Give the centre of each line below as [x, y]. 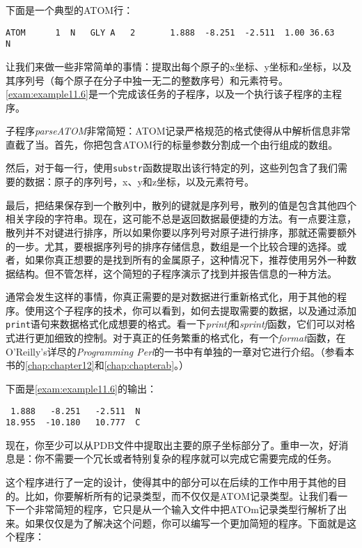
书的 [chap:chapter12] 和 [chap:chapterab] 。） [97, 365]
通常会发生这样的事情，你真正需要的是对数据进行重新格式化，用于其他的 [171, 297]
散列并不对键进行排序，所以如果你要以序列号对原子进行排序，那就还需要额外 [181, 232]
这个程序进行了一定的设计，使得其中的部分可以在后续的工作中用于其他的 [171, 482]
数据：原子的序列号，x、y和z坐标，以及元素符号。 [139, 182]
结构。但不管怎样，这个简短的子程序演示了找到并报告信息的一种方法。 [176, 273]
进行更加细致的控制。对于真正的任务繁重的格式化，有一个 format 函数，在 [180, 338]
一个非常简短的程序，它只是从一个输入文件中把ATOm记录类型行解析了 [176, 509]
